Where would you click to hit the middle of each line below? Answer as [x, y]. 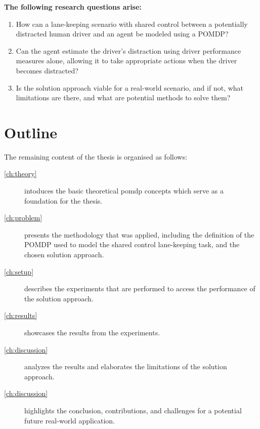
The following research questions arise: [73, 7]
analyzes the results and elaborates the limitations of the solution [126, 366]
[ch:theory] [20, 173]
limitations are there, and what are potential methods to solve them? [123, 97]
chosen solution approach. [64, 255]
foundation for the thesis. [63, 200]
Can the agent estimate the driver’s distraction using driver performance [128, 50]
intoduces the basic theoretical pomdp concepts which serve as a [124, 191]
